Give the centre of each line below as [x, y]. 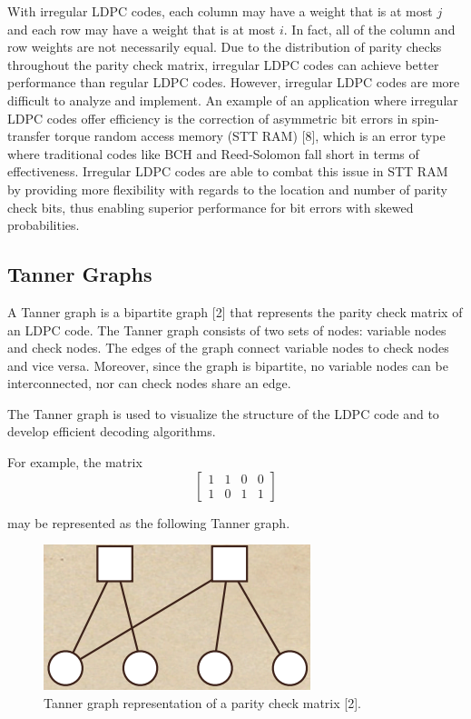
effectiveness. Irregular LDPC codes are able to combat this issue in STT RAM [228, 171]
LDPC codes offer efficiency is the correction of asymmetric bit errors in [208, 118]
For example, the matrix [75, 462]
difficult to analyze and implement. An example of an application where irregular [233, 100]
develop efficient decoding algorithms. [112, 431]
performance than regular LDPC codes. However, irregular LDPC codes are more [234, 82]
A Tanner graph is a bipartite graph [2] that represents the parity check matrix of [235, 311]
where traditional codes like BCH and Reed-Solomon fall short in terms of [213, 153]
